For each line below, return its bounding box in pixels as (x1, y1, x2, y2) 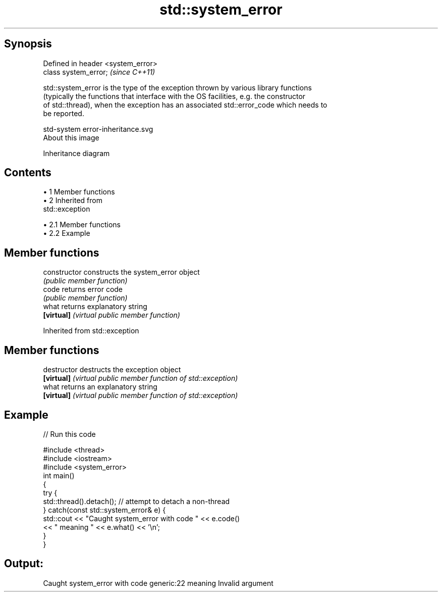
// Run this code (43, 429, 96, 438)
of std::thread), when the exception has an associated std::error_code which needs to (43, 100, 327, 109)
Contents (4, 166, 51, 179)
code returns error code (43, 285, 123, 294)
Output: (4, 557, 43, 570)
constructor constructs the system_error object (43, 268, 200, 277)
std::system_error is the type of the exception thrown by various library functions (43, 83, 312, 92)
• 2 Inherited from (43, 196, 102, 205)
